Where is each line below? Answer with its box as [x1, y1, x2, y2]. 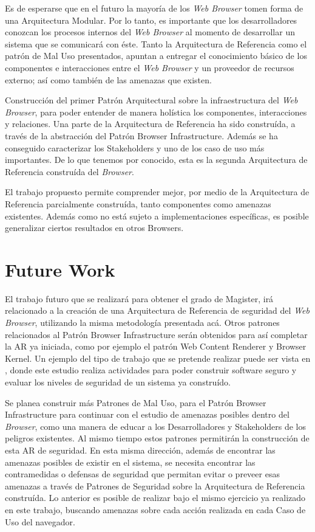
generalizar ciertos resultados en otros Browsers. [5, 221, 184, 234]
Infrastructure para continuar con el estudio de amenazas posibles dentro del [5, 408, 290, 421]
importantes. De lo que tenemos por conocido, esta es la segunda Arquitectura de [5, 153, 308, 166]
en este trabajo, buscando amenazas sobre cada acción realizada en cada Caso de [5, 503, 306, 516]
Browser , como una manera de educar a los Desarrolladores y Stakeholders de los [5, 420, 307, 432]
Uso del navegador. [5, 515, 76, 528]
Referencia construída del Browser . [5, 165, 134, 178]
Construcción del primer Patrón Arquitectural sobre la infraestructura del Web [5, 94, 298, 106]
